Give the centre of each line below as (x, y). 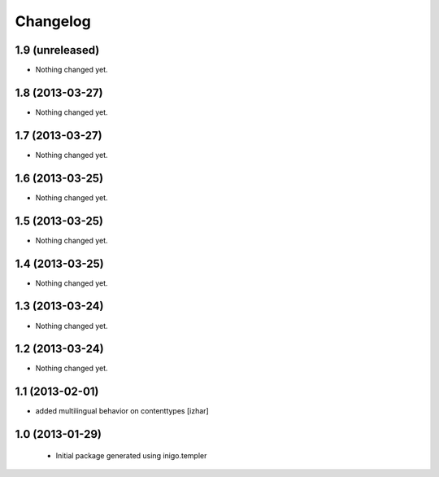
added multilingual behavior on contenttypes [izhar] (122, 411)
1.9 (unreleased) (57, 50)
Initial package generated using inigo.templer (131, 455)
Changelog (53, 21)
